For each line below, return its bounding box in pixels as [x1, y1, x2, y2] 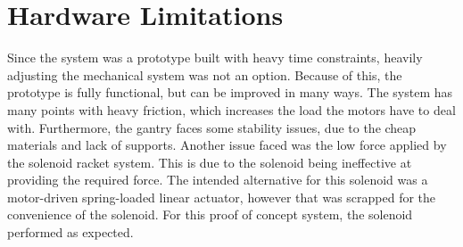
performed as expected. [7, 223, 134, 242]
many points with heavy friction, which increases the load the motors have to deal [7, 100, 456, 119]
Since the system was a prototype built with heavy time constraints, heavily [7, 48, 423, 67]
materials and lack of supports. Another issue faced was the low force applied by [7, 136, 447, 154]
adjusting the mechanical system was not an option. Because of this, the [7, 65, 402, 84]
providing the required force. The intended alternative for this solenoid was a [7, 170, 428, 189]
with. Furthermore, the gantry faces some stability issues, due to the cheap [7, 118, 417, 136]
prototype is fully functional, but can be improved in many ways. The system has [7, 83, 453, 102]
